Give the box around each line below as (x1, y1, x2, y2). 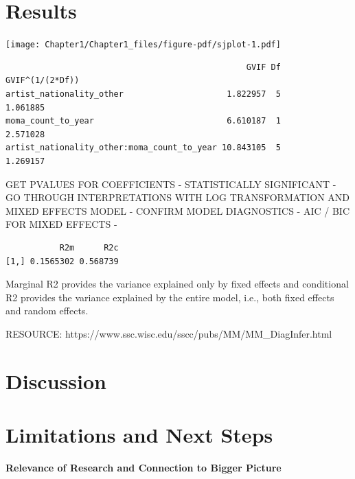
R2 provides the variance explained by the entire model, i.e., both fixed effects (5, 290, 334, 304)
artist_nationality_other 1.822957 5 (5, 89, 281, 99)
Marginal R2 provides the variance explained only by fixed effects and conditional (5, 277, 349, 291)
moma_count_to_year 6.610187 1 (5, 116, 281, 126)
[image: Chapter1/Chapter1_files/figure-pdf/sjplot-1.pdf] (5, 40, 281, 50)
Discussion (5, 366, 106, 395)
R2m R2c (59, 242, 119, 253)
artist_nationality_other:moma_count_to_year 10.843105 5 (5, 143, 281, 153)
